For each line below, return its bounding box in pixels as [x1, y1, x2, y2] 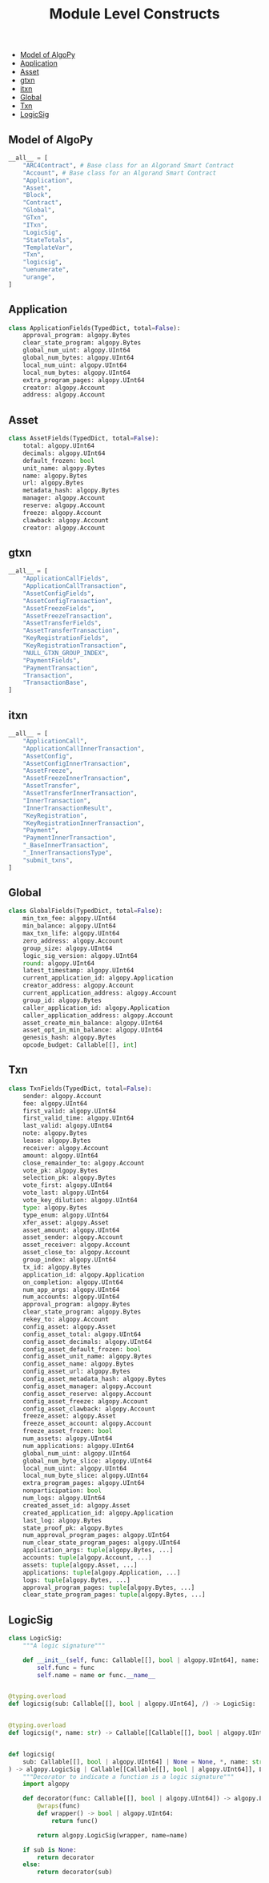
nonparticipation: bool [22, 1487, 102, 1495]
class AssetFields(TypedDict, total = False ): [8, 434, 159, 443]
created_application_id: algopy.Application [22, 1509, 174, 1517]
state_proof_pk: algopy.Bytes [22, 1523, 124, 1532]
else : [22, 1861, 42, 1869]
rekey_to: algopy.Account [22, 1315, 110, 1323]
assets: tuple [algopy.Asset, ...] [22, 1561, 138, 1569]
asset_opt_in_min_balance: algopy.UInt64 [22, 1026, 163, 1034]
